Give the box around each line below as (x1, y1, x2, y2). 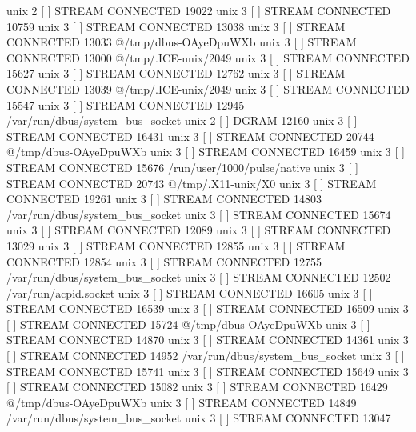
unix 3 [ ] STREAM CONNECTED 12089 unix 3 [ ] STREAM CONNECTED (6, 222, 391, 238)
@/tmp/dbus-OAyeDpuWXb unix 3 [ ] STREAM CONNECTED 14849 (6, 394, 357, 410)
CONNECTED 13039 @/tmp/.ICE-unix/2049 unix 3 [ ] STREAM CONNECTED (6, 80, 410, 97)
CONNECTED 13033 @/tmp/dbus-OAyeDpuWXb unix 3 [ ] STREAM (6, 34, 357, 50)
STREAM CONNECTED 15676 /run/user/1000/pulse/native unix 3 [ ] (6, 158, 358, 175)
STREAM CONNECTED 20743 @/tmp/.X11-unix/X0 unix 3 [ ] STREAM (6, 174, 377, 191)
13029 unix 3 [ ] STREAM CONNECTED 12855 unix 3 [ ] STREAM (6, 237, 346, 254)
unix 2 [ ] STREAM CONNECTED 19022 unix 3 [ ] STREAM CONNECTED (6, 2, 391, 18)
